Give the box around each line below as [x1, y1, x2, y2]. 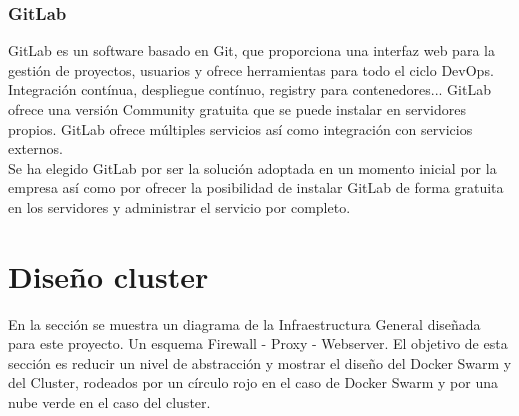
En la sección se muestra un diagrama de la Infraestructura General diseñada [8, 313, 481, 334]
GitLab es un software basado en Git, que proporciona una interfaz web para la [8, 40, 495, 61]
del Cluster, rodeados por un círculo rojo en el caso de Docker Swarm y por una [8, 372, 498, 393]
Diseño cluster [8, 255, 209, 296]
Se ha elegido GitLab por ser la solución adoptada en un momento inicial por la [8, 157, 497, 178]
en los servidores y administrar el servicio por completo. [8, 196, 351, 217]
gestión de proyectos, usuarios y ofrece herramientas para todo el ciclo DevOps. [8, 59, 494, 80]
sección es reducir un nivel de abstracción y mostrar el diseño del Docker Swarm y [8, 352, 512, 373]
